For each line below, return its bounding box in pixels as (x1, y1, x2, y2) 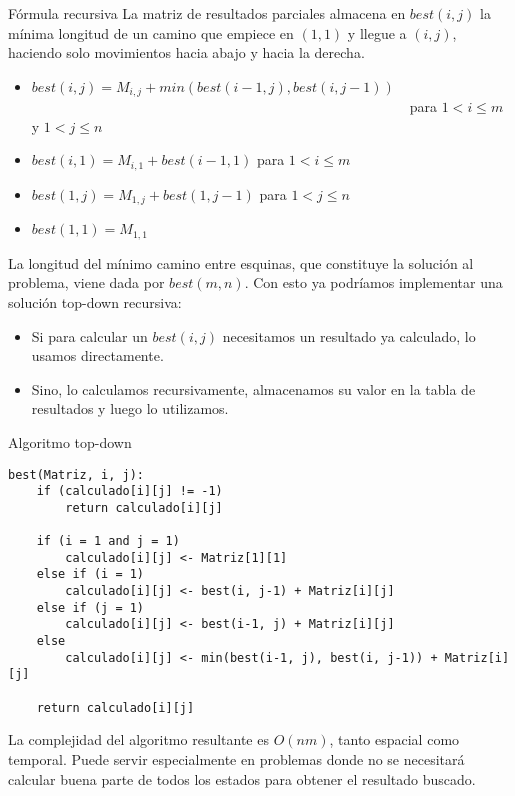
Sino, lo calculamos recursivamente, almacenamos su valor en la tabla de (31, 378, 476, 399)
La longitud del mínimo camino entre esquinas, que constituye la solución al (8, 252, 474, 273)
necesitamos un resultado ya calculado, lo (222, 325, 476, 346)
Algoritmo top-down (8, 431, 132, 452)
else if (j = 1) (36, 600, 145, 615)
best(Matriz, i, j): (8, 467, 145, 482)
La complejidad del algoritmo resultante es (8, 729, 269, 750)
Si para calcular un (31, 325, 148, 346)
